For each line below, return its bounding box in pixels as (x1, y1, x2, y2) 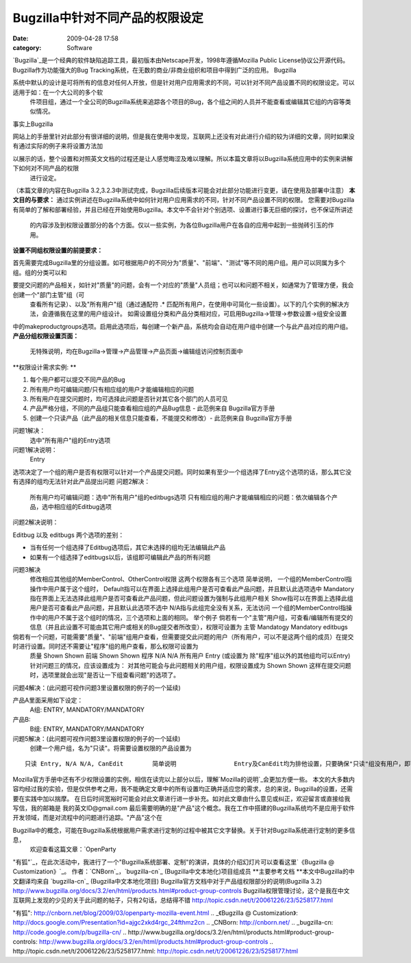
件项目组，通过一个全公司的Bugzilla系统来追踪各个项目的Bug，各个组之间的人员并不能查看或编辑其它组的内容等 (29, 97, 345, 105)
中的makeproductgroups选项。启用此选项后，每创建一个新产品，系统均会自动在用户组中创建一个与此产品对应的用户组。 (12, 322, 352, 330)
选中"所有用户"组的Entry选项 (29, 436, 111, 445)
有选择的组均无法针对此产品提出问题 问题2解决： (12, 477, 151, 486)
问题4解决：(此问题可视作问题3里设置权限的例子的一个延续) (12, 684, 181, 692)
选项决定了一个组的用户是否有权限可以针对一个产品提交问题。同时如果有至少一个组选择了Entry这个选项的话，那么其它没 (12, 468, 352, 476)
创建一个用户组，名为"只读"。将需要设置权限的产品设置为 (29, 744, 192, 752)
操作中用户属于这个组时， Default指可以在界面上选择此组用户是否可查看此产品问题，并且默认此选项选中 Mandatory (29, 584, 354, 592)
